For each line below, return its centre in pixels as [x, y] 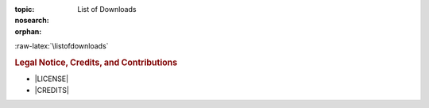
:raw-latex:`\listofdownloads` [62, 46]
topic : [25, 9]
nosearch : [32, 21]
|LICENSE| [52, 79]
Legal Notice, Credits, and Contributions [96, 62]
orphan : [28, 31]
